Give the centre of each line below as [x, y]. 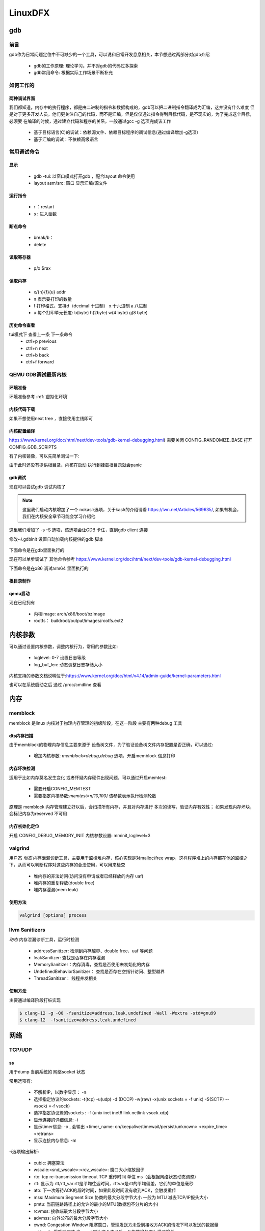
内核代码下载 [22, 409]
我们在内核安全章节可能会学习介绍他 [59, 516]
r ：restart [44, 207]
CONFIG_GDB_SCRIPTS [33, 447]
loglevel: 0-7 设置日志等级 [60, 658]
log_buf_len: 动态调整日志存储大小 [68, 664]
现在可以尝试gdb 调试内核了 [37, 486]
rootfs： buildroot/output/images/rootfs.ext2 [79, 621]
